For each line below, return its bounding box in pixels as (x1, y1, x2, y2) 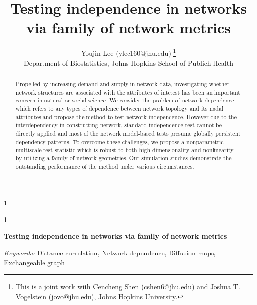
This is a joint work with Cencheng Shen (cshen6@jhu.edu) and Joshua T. (15, 281, 240, 292)
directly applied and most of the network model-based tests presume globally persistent (15, 129, 241, 137)
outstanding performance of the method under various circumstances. (15, 162, 194, 170)
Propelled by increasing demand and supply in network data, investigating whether (15, 79, 230, 88)
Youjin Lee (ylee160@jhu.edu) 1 (81, 47, 176, 58)
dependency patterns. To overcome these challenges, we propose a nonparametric (15, 137, 224, 146)
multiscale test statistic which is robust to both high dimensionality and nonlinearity (15, 146, 234, 154)
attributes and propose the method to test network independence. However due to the (15, 112, 237, 121)
